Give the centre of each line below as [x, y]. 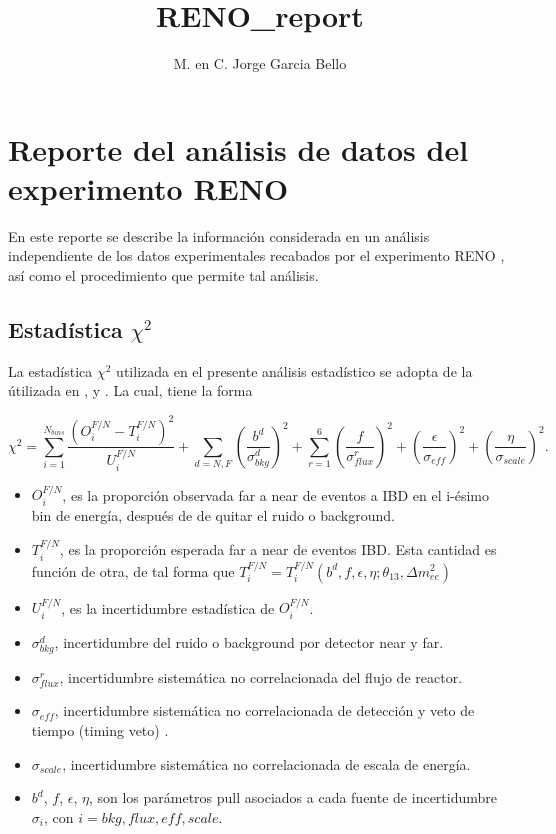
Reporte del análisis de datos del [238, 148]
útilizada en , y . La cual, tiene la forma [130, 390]
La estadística [50, 370]
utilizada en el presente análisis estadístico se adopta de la [294, 370]
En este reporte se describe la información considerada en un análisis [219, 235]
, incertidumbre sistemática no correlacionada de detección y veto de [264, 710]
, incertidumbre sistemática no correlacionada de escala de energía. [266, 763]
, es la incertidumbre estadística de [168, 607]
